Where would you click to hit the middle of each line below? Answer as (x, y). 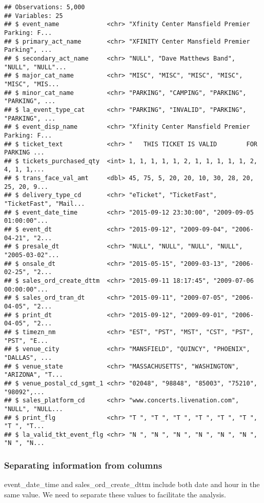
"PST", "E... (26, 341)
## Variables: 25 (34, 16)
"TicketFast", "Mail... (45, 204)
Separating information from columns (83, 465)
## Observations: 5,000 (45, 7)
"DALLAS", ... (28, 357)
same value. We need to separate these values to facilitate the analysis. (115, 494)
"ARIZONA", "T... (34, 375)
